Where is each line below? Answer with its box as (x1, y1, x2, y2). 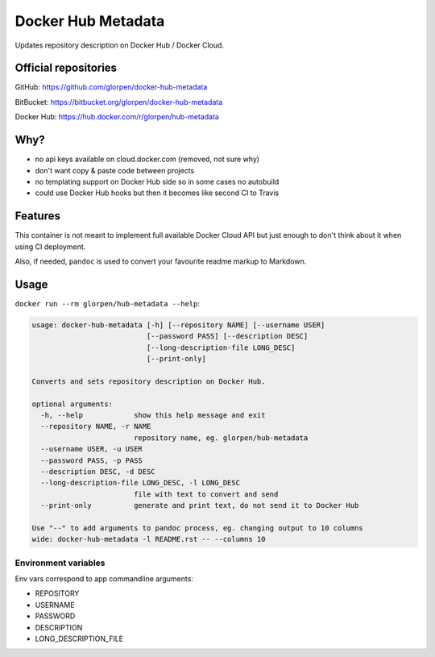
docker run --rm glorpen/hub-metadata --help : (14, 298, 201, 308)
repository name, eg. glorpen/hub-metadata (133, 433, 309, 443)
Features (14, 210, 60, 223)
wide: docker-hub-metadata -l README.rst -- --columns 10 (31, 534, 266, 544)
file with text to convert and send (133, 489, 279, 499)
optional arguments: (31, 399, 113, 409)
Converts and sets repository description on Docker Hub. (31, 376, 266, 386)
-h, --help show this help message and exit (40, 411, 266, 420)
